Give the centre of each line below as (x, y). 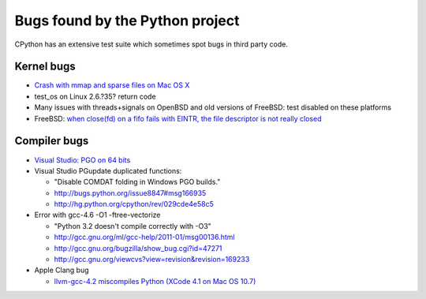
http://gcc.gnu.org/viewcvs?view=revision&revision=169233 (152, 260)
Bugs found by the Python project (127, 21)
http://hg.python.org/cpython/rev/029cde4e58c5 (134, 204)
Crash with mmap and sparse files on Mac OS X (112, 85)
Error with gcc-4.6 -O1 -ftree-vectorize (97, 215)
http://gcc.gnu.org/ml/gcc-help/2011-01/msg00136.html (144, 237)
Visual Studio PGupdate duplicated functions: (108, 170)
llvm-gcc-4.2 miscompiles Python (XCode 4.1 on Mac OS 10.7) (155, 281)
